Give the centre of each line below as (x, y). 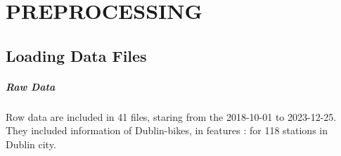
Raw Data (31, 86)
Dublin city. (31, 144)
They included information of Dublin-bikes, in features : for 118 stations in (167, 130)
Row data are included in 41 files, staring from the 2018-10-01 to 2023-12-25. (171, 116)
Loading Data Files (76, 55)
